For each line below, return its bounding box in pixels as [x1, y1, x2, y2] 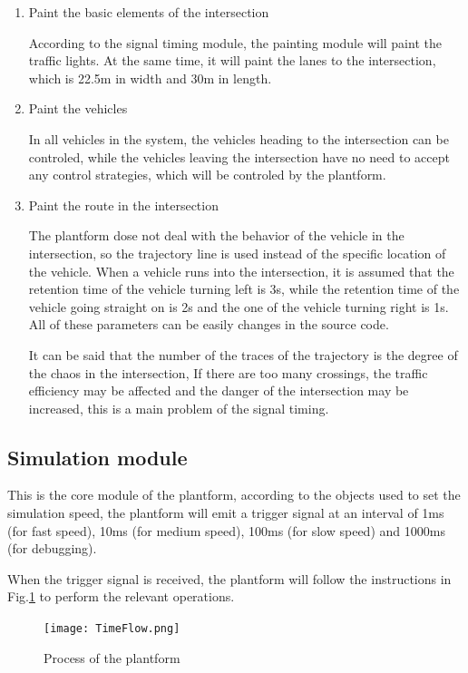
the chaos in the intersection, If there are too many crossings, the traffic [28, 363, 428, 382]
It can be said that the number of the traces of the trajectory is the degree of [28, 345, 458, 364]
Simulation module [7, 443, 188, 471]
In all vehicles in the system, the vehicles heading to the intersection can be [28, 129, 449, 148]
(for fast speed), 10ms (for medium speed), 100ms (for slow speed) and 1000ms [7, 521, 445, 540]
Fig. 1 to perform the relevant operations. [7, 587, 235, 606]
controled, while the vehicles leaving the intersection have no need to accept [28, 147, 450, 166]
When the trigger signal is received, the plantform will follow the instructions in [7, 569, 452, 588]
